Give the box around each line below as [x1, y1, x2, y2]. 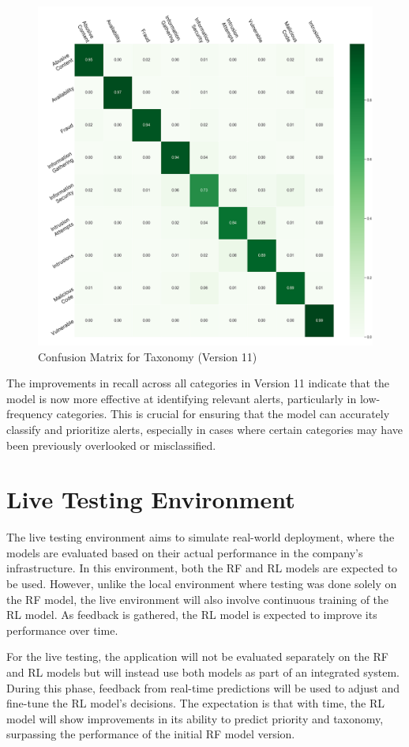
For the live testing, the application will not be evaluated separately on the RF [6, 648, 388, 665]
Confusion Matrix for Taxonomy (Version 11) [38, 348, 257, 364]
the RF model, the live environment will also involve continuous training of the [6, 590, 389, 607]
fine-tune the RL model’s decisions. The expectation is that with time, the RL [6, 695, 385, 711]
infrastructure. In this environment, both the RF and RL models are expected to [6, 560, 398, 576]
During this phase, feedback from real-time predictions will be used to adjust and [6, 679, 400, 696]
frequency [6, 406, 53, 422]
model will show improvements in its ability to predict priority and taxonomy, [6, 710, 384, 726]
